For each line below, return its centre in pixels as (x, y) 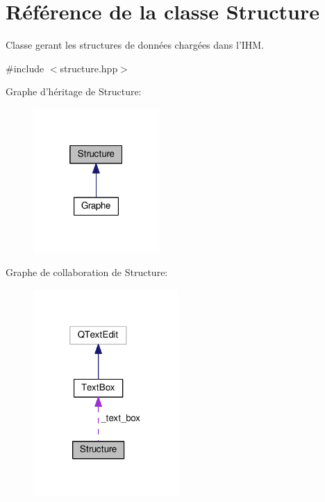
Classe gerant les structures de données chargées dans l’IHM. (135, 45)
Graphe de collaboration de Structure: (87, 272)
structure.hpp (89, 68)
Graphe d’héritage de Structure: (74, 91)
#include (25, 68)
